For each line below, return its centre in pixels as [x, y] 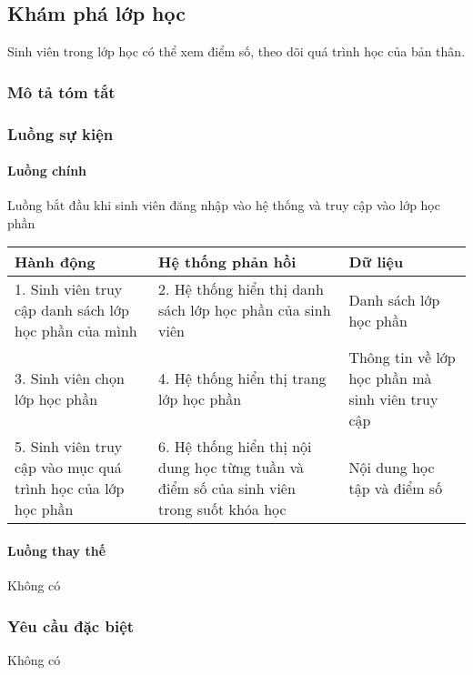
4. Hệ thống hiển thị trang [242, 378]
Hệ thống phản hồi [227, 262]
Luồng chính [47, 171]
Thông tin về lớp [402, 358]
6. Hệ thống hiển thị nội [235, 447]
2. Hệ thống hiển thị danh [241, 289]
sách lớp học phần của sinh [245, 310]
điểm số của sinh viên [227, 489]
